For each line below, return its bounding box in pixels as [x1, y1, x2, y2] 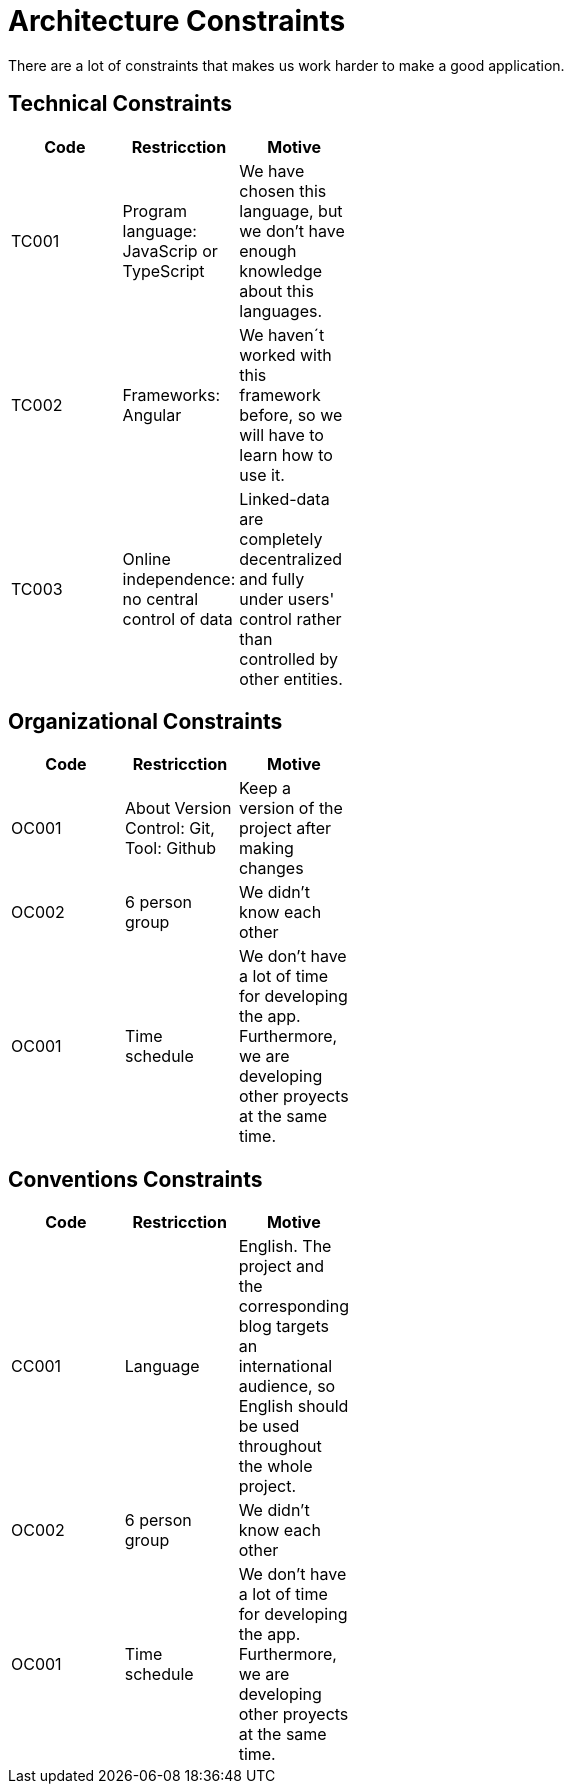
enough [239, 240, 297, 261]
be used [238, 1416, 300, 1437]
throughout [238, 1436, 322, 1457]
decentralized [239, 548, 343, 569]
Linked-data [239, 488, 330, 509]
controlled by [239, 648, 338, 669]
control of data [122, 608, 233, 629]
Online [122, 548, 171, 569]
